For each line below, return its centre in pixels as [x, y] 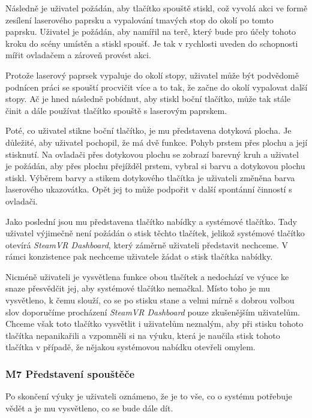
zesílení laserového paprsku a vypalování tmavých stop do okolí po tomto [139, 19]
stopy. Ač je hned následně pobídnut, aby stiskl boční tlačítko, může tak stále [148, 99]
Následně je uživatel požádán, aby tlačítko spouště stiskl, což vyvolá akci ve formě [157, 8]
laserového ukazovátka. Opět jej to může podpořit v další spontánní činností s [149, 189]
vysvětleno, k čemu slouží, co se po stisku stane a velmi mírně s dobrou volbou [150, 300]
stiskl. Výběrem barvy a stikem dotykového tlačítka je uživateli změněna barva [150, 177]
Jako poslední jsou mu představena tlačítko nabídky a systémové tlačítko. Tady [151, 221]
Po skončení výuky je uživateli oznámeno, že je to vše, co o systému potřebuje [149, 396]
